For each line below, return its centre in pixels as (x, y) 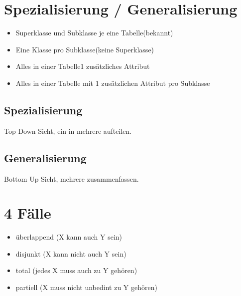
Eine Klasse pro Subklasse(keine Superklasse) (85, 49)
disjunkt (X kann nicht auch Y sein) (71, 253)
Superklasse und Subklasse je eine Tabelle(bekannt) (94, 33)
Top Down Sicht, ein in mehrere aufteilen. (68, 131)
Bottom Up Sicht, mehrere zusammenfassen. (71, 178)
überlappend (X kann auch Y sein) (69, 237)
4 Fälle (28, 213)
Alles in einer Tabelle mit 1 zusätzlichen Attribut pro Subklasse (113, 83)
